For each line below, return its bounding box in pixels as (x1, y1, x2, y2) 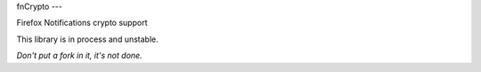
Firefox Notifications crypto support (16, 18, 148, 28)
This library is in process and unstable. (16, 34, 159, 44)
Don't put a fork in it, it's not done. (16, 50, 143, 61)
